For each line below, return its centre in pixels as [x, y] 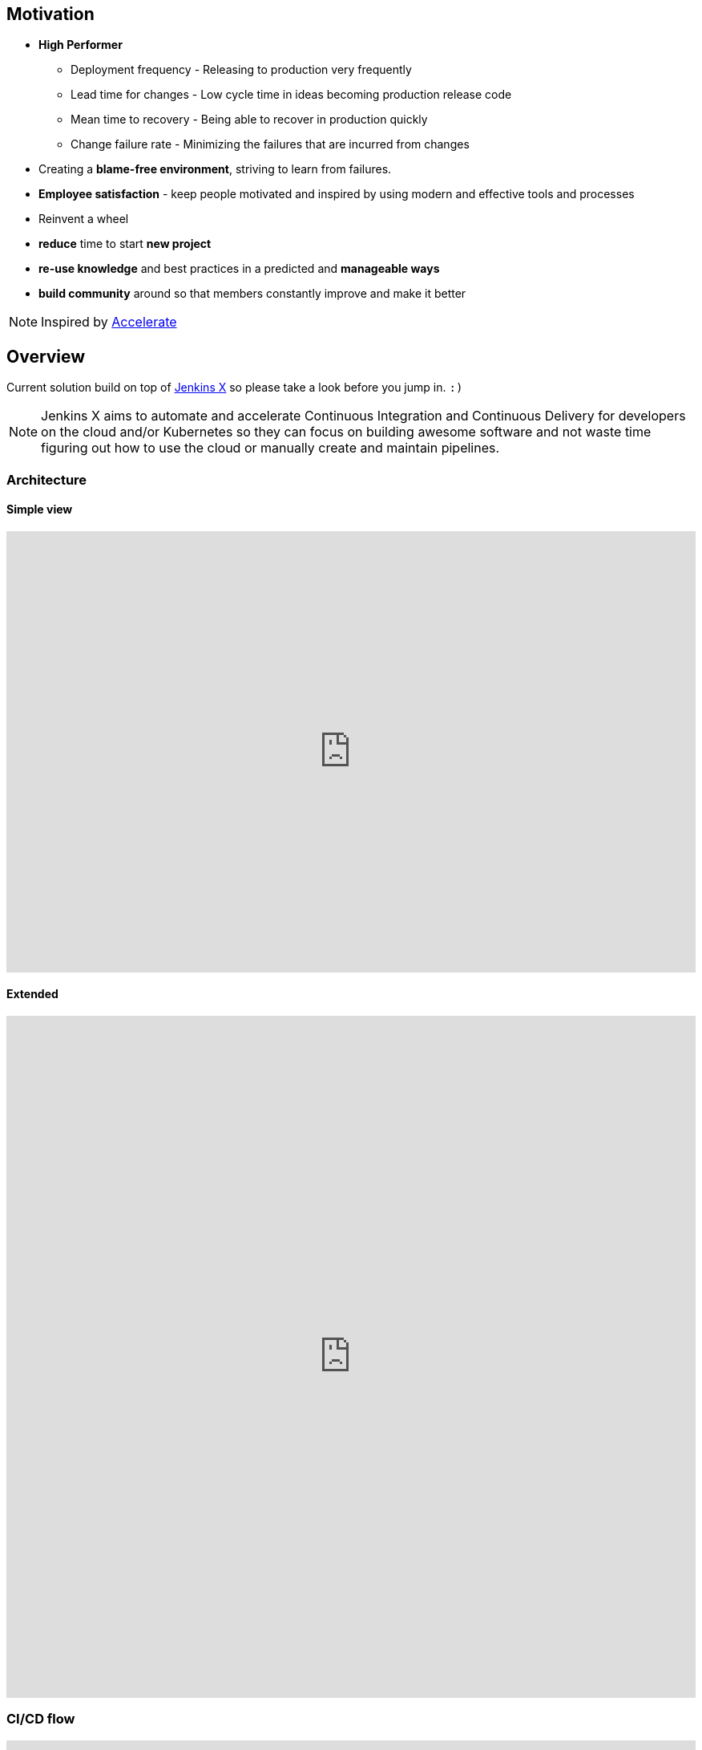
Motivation [50, 14]
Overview [46, 356]
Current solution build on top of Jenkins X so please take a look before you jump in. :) [235, 388]
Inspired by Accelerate [109, 322]
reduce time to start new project [125, 244]
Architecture [47, 479]
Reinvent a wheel [84, 219]
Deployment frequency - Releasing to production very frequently [241, 70]
